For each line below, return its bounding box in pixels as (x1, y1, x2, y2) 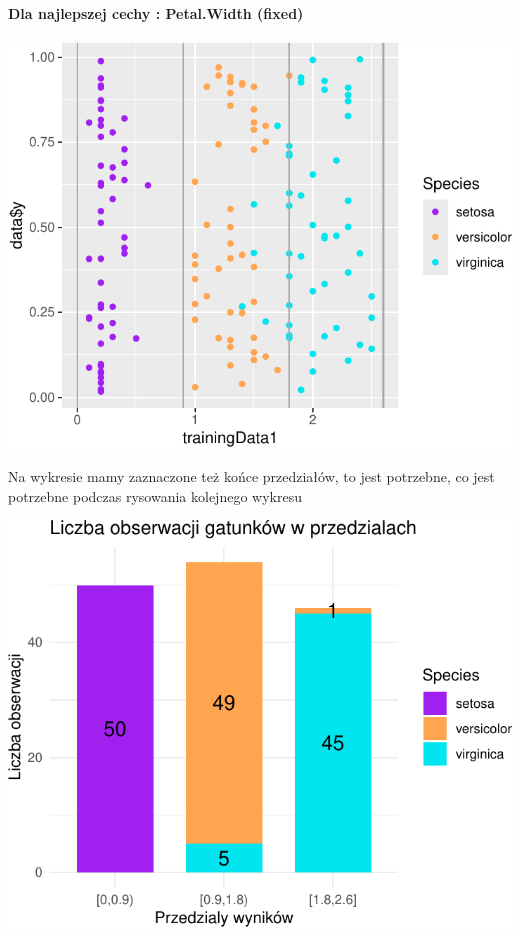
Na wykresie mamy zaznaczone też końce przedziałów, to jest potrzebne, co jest (8, 465, 495, 486)
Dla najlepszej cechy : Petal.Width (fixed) (8, 2, 304, 23)
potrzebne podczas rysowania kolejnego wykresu (8, 485, 302, 506)
